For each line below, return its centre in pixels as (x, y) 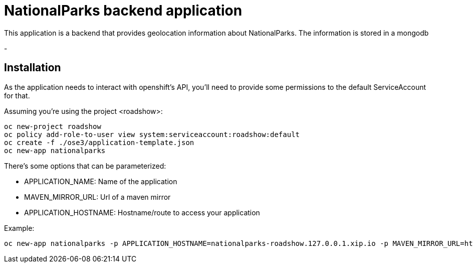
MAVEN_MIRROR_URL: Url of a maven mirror (97, 197)
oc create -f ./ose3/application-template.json (99, 142)
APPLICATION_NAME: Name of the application (101, 181)
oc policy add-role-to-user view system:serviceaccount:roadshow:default (152, 134)
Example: (19, 228)
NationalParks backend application (123, 11)
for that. (17, 95)
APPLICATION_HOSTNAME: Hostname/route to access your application (142, 212)
